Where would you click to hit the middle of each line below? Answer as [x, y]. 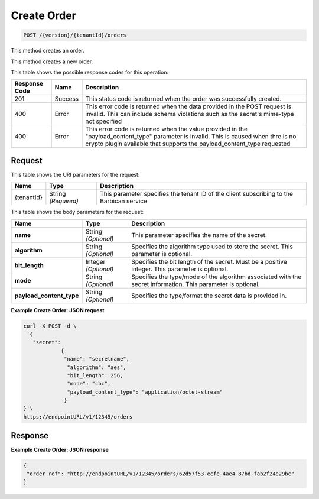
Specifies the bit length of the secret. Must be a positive [209, 261]
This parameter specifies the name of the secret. [199, 235]
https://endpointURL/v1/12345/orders [78, 417]
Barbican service [123, 201]
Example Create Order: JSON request [58, 310]
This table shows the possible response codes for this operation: [90, 72]
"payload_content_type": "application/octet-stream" [145, 392]
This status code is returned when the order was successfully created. [183, 99]
